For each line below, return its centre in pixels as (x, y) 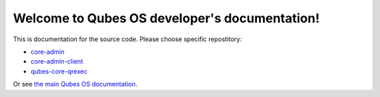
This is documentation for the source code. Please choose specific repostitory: (127, 39)
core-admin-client (57, 61)
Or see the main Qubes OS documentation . (75, 84)
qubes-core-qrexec (59, 71)
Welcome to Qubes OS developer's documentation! (166, 18)
